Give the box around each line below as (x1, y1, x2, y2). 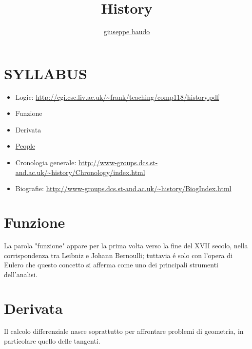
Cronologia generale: (15, 157, 77, 168)
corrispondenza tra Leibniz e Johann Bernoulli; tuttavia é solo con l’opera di (4, 250, 233, 260)
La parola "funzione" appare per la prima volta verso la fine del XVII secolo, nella (4, 240, 248, 250)
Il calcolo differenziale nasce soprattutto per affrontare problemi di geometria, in (4, 326, 244, 336)
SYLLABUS (4, 63, 87, 83)
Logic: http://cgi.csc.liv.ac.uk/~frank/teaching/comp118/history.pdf (15, 91, 219, 102)
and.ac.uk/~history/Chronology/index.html (15, 167, 145, 177)
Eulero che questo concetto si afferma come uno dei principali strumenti (4, 260, 218, 270)
